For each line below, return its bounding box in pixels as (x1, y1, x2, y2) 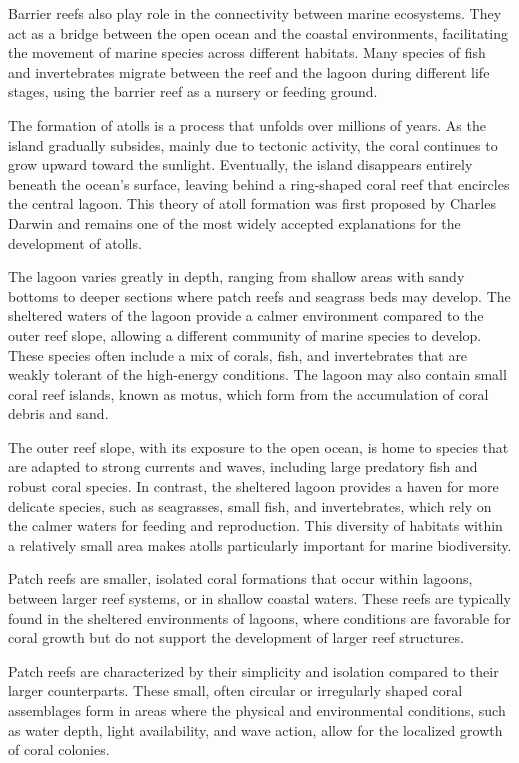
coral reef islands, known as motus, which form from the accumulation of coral (8, 383, 489, 404)
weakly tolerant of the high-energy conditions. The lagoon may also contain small (8, 364, 507, 385)
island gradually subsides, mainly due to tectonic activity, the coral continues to (8, 134, 498, 155)
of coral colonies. (8, 739, 110, 760)
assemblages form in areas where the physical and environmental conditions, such (8, 700, 506, 720)
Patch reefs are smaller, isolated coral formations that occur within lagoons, (8, 568, 473, 589)
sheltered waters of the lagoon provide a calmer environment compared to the (8, 305, 484, 326)
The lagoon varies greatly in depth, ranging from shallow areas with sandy (8, 266, 465, 287)
